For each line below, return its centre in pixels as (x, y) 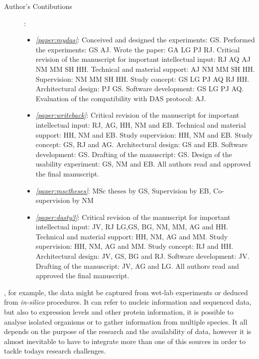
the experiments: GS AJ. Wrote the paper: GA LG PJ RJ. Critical (138, 49)
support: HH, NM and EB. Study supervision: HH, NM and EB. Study (144, 134)
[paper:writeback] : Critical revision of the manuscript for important (137, 115)
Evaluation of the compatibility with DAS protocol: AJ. (121, 98)
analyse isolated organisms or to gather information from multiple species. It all (126, 321)
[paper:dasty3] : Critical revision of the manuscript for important (133, 217)
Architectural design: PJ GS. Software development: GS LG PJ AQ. (140, 89)
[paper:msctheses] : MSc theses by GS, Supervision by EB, (123, 190)
